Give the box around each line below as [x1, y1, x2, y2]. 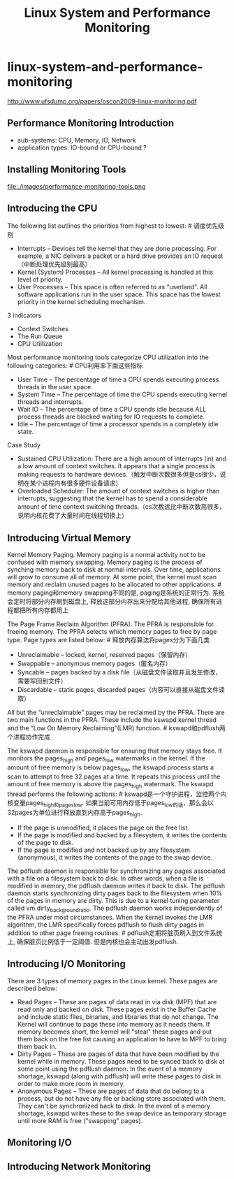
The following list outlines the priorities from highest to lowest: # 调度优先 [7, 222, 219, 230]
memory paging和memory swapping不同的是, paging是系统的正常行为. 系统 [7, 588, 225, 597]
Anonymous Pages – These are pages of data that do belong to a [17, 1087, 205, 1095]
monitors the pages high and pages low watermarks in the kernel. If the [7, 754, 205, 764]
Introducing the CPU [7, 202, 98, 214]
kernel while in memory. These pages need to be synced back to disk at [17, 1057, 225, 1065]
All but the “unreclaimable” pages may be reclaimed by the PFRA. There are [7, 708, 225, 717]
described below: [7, 984, 57, 992]
